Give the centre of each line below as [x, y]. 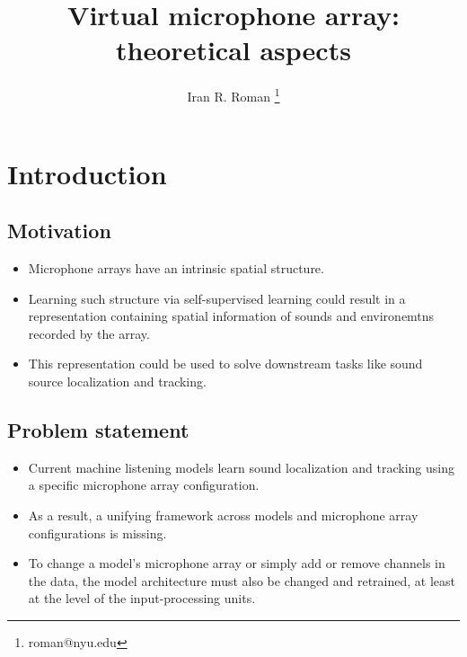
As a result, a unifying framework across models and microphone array [223, 515]
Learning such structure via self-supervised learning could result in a [217, 298]
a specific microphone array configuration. [144, 485]
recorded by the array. [89, 333]
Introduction [87, 173]
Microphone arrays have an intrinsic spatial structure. [176, 267]
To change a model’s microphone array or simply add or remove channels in [237, 563]
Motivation [59, 231]
